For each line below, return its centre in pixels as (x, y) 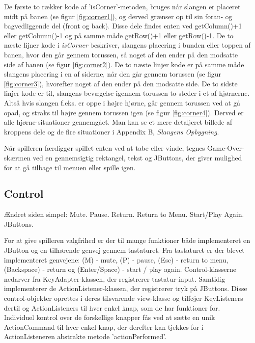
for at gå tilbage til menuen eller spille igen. (70, 167)
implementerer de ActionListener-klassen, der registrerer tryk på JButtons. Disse (126, 288)
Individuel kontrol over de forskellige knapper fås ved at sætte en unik (110, 317)
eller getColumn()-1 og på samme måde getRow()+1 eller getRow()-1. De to (119, 35)
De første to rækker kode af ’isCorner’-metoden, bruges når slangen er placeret (122, 6)
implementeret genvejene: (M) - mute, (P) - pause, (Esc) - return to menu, (116, 259)
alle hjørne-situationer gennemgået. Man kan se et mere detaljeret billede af (118, 122)
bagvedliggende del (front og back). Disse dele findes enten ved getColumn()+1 (123, 26)
